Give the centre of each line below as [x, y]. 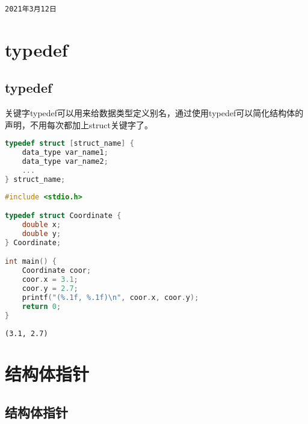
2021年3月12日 [31, 9]
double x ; [42, 225]
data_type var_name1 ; [65, 153]
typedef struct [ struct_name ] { [69, 144]
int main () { [31, 262]
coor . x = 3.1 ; [50, 280]
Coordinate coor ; [57, 271]
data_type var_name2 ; [65, 162]
